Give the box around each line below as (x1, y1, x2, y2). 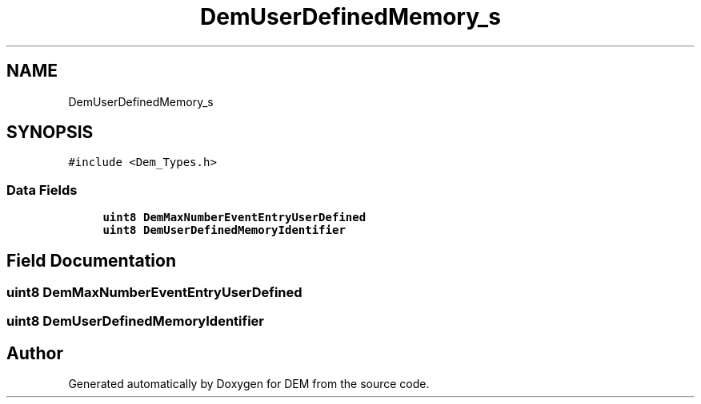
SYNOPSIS (6, 122, 94, 143)
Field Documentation (6, 250, 176, 271)
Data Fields (6, 181, 78, 198)
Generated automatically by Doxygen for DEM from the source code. (68, 377, 430, 391)
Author (6, 343, 63, 363)
